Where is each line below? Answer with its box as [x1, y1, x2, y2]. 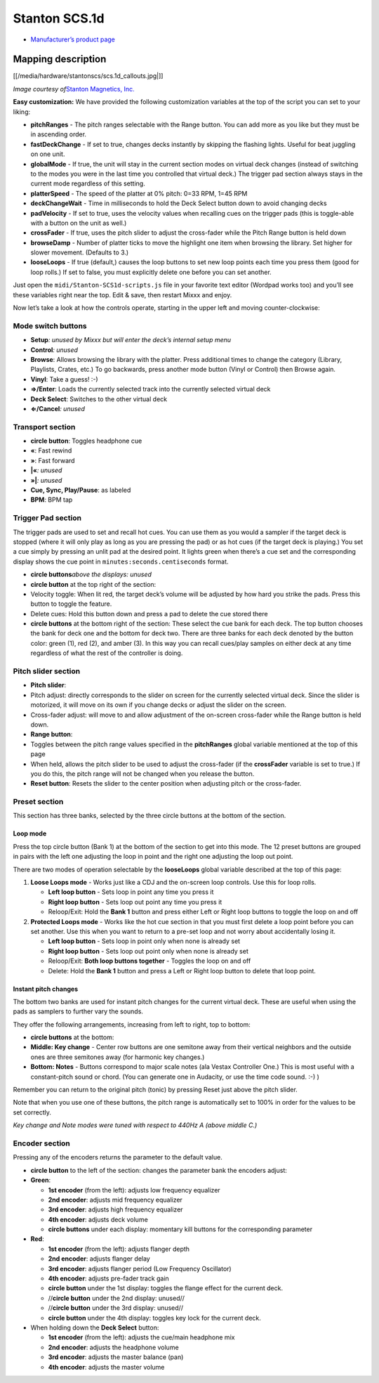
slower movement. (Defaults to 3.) [30, 248, 129, 257]
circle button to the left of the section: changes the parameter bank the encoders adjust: [30, 1166, 288, 1174]
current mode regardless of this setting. [30, 179, 145, 188]
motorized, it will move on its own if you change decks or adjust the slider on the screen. [30, 701, 287, 709]
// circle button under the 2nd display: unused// [48, 1294, 185, 1302]
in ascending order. [30, 130, 87, 138]
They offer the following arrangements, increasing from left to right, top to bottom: [13, 1020, 251, 1029]
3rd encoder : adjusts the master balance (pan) [48, 1353, 184, 1361]
